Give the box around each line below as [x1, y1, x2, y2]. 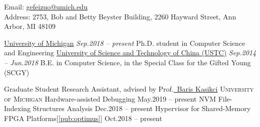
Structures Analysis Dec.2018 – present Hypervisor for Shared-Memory [33, 103, 251, 114]
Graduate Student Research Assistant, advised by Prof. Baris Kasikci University [4, 84, 254, 94]
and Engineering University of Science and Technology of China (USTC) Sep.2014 [4, 47, 256, 58]
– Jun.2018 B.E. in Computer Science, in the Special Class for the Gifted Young [4, 57, 251, 67]
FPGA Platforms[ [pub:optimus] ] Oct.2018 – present [4, 113, 162, 123]
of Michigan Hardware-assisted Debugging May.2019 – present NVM [4, 93, 216, 104]
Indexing [4, 103, 31, 114]
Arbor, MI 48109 [4, 21, 56, 31]
